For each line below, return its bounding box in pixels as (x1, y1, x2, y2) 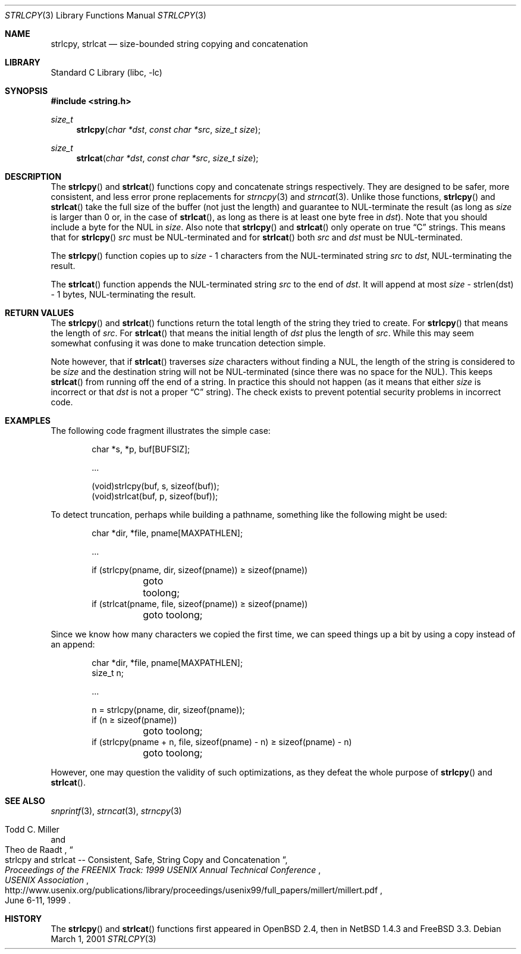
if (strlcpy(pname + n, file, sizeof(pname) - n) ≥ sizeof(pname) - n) (92, 737, 352, 747)
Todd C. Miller (5, 824, 59, 834)
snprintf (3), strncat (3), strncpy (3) (51, 806, 182, 816)
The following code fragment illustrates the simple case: (51, 426, 271, 436)
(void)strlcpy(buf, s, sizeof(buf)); (92, 481, 219, 491)
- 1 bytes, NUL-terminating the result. (51, 289, 196, 299)
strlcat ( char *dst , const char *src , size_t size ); (76, 153, 259, 163)
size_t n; (92, 668, 124, 678)
